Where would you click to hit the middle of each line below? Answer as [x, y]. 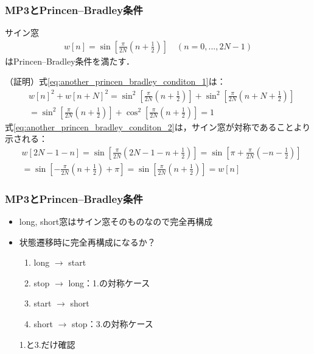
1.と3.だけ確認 [47, 344]
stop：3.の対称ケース [112, 324]
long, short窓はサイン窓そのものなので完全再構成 [116, 221]
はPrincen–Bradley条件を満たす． [70, 61]
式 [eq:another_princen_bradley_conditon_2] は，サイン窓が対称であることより [158, 126]
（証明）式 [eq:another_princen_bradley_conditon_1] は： [115, 81]
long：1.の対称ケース [109, 282]
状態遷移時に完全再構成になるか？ [87, 242]
